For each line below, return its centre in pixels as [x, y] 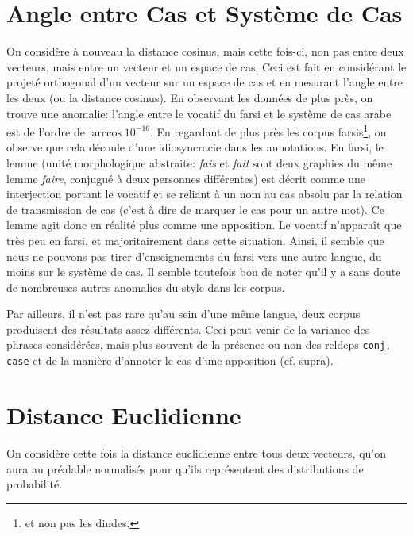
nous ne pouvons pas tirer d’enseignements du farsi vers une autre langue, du [194, 256]
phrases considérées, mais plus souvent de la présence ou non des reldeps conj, [199, 345]
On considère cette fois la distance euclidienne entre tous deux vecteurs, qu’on [197, 452]
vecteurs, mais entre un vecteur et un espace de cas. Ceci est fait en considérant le [206, 66]
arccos [106, 133]
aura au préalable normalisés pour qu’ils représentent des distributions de [185, 468]
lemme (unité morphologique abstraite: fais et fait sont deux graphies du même [199, 162]
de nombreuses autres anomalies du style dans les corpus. [146, 287]
